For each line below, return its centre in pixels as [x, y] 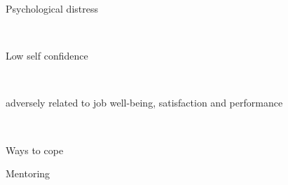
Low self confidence [47, 56]
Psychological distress [52, 8]
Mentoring [28, 173]
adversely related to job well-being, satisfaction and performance [144, 103]
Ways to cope [35, 150]
